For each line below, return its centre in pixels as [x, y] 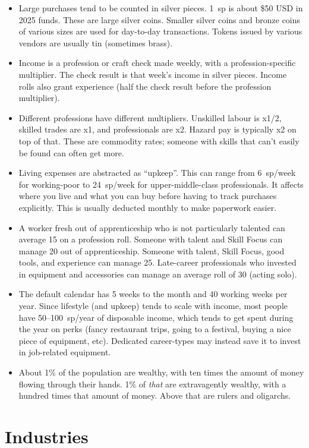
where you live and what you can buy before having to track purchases [148, 196]
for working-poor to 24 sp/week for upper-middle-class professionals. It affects [161, 184]
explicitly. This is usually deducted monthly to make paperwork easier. [148, 207]
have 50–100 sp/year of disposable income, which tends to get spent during [156, 317]
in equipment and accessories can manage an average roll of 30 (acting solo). [158, 274]
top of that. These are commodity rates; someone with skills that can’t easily [159, 141]
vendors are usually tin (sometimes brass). [96, 42]
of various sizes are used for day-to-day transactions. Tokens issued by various [160, 31]
